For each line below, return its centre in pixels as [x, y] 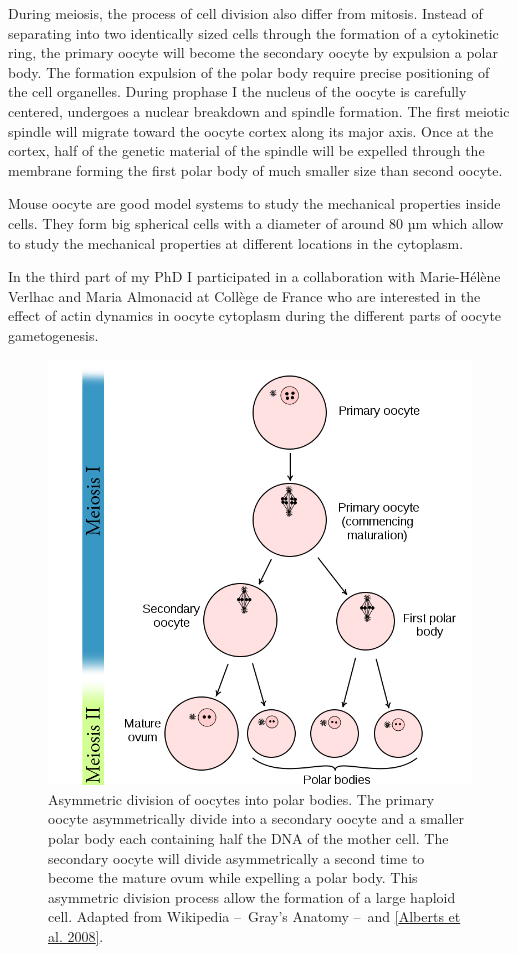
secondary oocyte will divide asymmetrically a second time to [236, 857]
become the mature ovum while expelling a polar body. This [233, 877]
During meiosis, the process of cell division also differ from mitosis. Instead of [245, 13]
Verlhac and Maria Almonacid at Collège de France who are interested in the [244, 295]
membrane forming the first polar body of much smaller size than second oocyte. [255, 169]
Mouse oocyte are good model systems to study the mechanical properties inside [254, 203]
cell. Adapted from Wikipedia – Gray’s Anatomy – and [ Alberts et [254, 916]
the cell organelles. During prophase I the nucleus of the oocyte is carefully [237, 91]
